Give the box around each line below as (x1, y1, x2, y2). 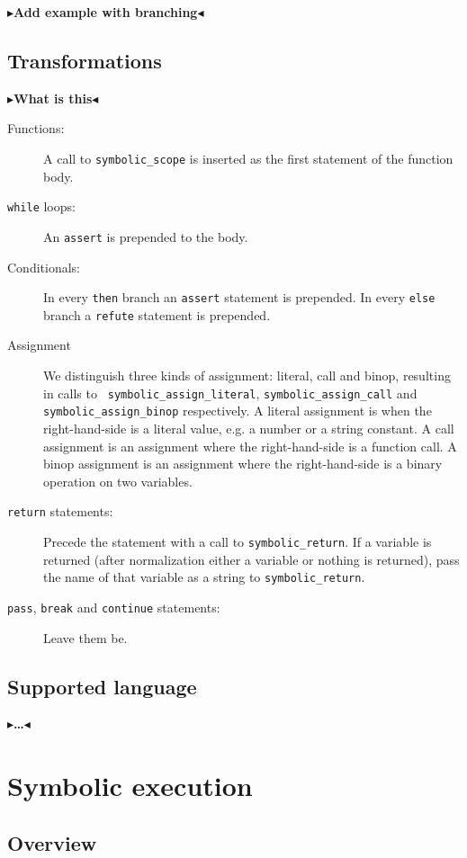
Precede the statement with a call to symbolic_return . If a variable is (43, 532, 432, 550)
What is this (13, 88, 93, 107)
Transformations (7, 46, 162, 74)
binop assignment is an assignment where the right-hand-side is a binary (43, 454, 443, 473)
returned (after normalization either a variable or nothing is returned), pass (43, 550, 460, 568)
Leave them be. (43, 628, 128, 647)
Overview (7, 828, 97, 856)
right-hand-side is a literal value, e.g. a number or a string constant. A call (43, 418, 454, 437)
